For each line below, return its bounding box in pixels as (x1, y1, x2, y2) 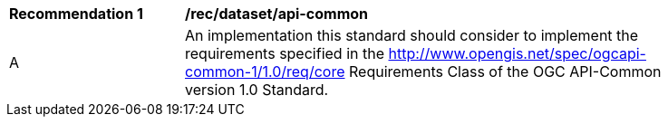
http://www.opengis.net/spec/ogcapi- (388, 44, 646, 62)
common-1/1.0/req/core (185, 62, 345, 81)
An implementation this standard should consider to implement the (185, 26, 639, 44)
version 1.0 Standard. (185, 81, 329, 99)
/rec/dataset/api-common (185, 5, 369, 23)
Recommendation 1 (9, 5, 143, 23)
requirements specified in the (185, 44, 384, 62)
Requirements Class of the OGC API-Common (348, 62, 662, 81)
